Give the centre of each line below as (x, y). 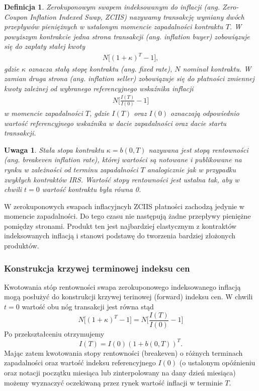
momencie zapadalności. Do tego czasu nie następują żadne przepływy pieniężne (127, 216)
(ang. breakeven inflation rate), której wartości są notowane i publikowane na (123, 159)
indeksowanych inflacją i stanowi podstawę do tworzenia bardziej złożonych (120, 236)
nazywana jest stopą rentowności (198, 149)
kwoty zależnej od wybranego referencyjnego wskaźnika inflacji (99, 88)
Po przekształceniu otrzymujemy (54, 333)
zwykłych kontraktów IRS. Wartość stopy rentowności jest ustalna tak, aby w (122, 179)
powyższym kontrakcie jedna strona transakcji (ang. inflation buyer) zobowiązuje (127, 36)
